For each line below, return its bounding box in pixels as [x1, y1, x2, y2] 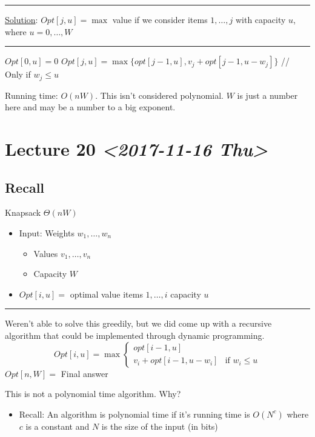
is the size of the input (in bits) [101, 419, 218, 432]
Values [33, 247, 58, 259]
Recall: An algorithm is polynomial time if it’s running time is [19, 407, 250, 420]
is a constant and [25, 419, 90, 432]
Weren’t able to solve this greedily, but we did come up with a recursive [5, 317, 272, 330]
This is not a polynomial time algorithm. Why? [5, 387, 181, 400]
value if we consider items [112, 13, 208, 25]
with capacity [235, 13, 286, 25]
